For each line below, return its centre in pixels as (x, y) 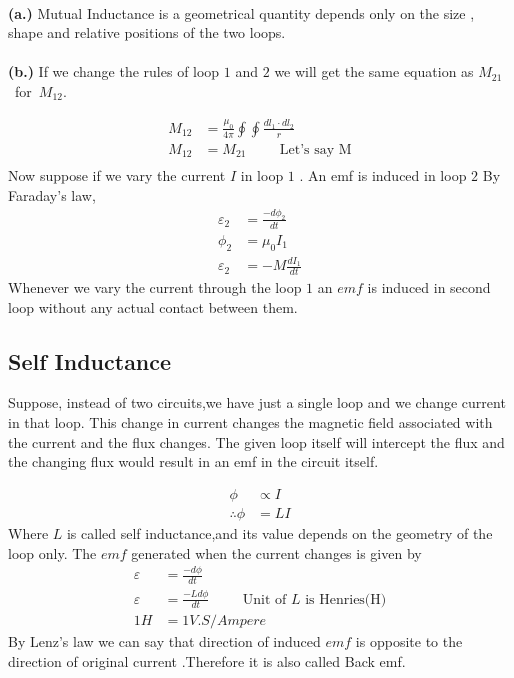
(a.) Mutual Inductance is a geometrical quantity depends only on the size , (241, 12)
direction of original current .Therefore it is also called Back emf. (207, 661)
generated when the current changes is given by (276, 552)
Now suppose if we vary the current (117, 175)
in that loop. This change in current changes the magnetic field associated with (250, 422)
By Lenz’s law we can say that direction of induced (164, 641)
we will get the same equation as (374, 71)
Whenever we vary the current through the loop (155, 287)
